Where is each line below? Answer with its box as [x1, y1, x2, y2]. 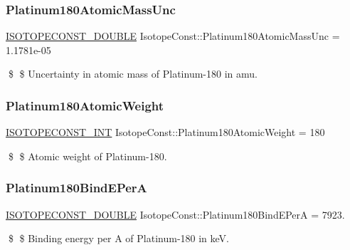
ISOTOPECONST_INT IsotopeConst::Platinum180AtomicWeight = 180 [6, 125, 325, 140]
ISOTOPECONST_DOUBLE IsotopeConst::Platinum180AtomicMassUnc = [6, 28, 340, 43]
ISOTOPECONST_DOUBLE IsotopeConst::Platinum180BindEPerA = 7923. [6, 207, 345, 222]
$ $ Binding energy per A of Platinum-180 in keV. [8, 231, 229, 246]
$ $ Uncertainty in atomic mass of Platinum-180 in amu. [8, 66, 258, 81]
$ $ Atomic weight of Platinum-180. [8, 148, 167, 163]
